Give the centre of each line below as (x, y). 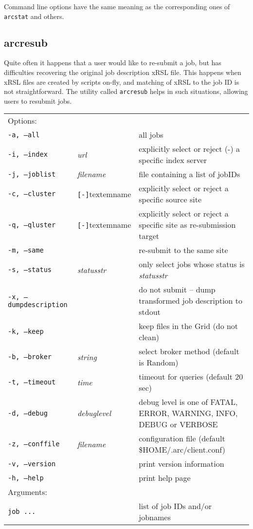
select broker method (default (189, 351)
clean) (149, 337)
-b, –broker (30, 357)
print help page (165, 478)
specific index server (173, 160)
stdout (150, 312)
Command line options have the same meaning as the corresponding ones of (117, 6)
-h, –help (26, 478)
